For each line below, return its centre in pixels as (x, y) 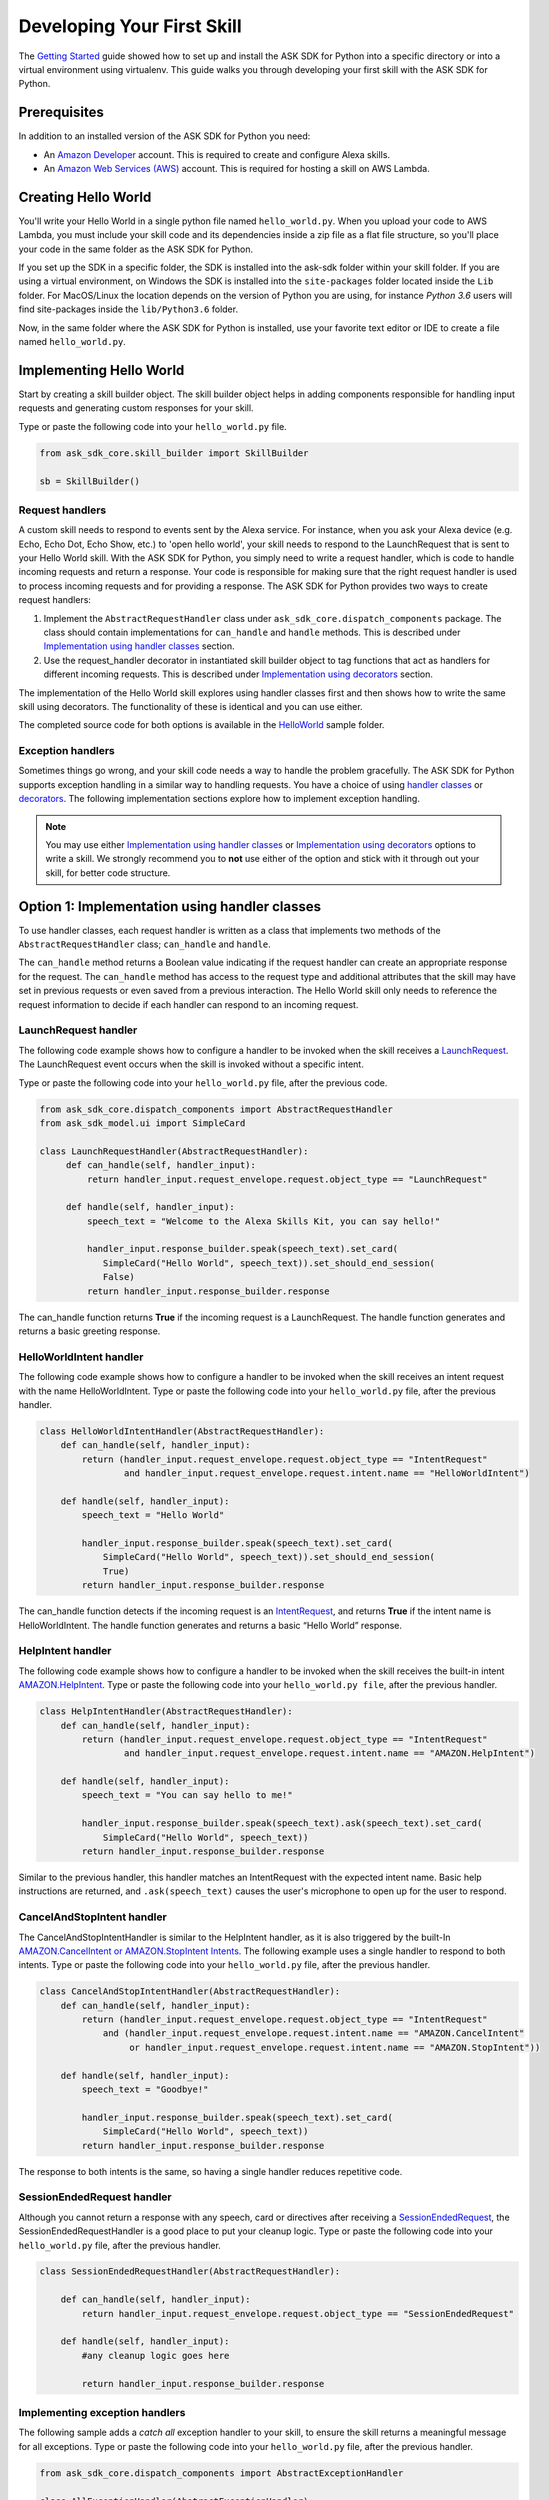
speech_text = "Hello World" (153, 1515)
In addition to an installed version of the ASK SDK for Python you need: (164, 136)
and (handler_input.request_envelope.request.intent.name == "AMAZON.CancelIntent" (313, 2033)
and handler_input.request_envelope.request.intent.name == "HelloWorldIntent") (326, 1473)
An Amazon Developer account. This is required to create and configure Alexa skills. (216, 154)
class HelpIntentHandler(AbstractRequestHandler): (166, 1711)
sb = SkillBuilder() (89, 481)
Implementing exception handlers (102, 2412)
